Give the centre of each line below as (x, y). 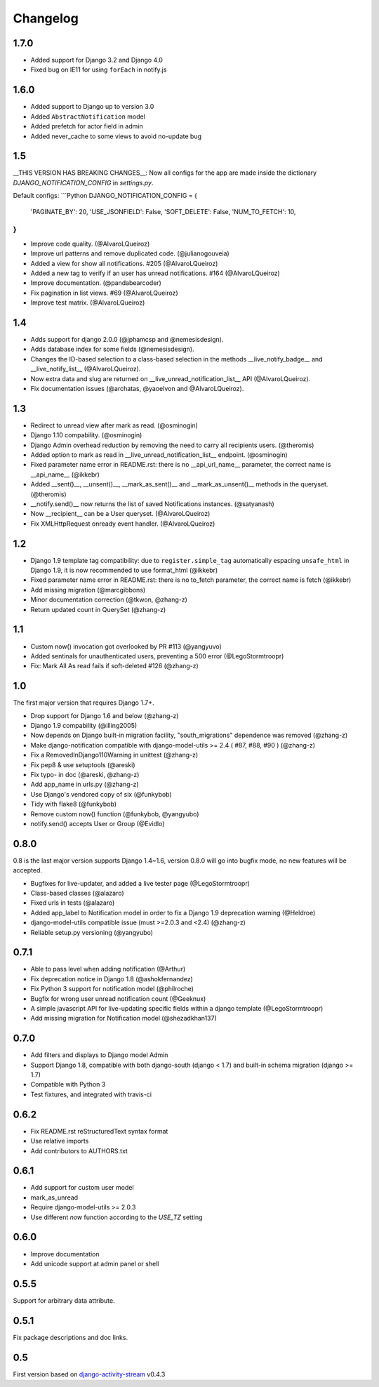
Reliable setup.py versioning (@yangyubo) (92, 932)
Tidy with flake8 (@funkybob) (74, 804)
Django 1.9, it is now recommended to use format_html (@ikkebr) (124, 570)
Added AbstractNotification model (88, 117)
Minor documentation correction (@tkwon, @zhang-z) (109, 599)
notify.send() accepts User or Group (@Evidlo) (98, 823)
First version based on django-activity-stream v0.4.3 (89, 1374)
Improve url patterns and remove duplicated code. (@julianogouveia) (130, 253)
